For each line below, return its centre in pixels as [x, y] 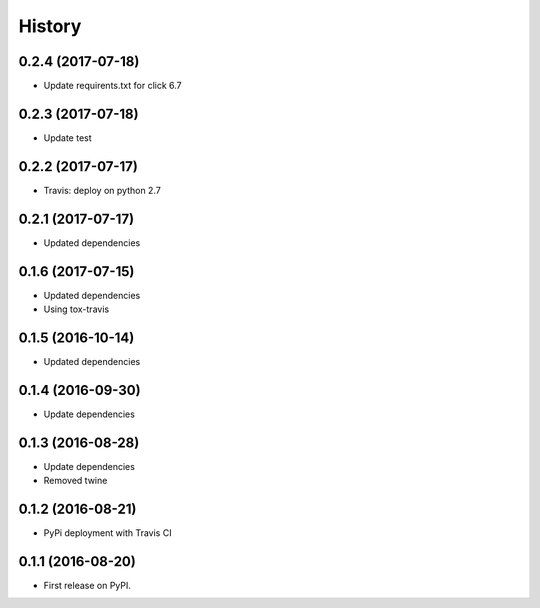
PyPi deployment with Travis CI [107, 533]
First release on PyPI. [87, 585]
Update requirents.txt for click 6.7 [112, 86]
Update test [67, 137]
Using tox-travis [76, 309]
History [50, 26]
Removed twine [75, 481]
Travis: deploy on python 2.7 [102, 190]
